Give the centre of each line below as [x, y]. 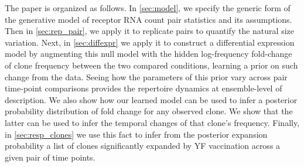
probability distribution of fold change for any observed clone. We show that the [149, 111]
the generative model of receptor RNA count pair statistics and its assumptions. [148, 19]
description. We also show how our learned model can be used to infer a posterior [151, 99]
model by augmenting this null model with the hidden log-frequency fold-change [148, 54]
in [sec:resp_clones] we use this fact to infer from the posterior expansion [136, 134]
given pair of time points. [50, 157]
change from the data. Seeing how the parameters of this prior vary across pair [146, 76]
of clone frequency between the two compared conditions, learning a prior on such [151, 65]
